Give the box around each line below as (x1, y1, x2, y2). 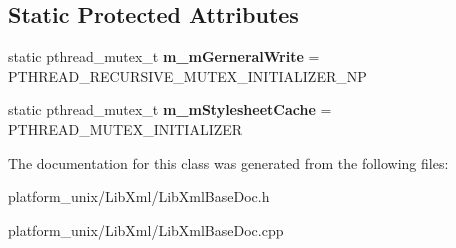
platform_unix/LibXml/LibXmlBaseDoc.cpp (8, 219, 284, 240)
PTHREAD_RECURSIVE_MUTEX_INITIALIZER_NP (8, 65, 367, 86)
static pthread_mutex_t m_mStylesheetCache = (8, 99, 332, 120)
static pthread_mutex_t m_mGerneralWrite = (8, 46, 320, 67)
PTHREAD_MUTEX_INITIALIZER (8, 118, 243, 139)
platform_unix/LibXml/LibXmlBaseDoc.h (8, 186, 270, 207)
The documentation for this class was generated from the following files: (8, 152, 449, 173)
